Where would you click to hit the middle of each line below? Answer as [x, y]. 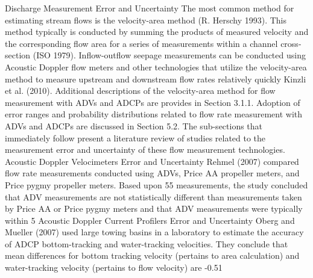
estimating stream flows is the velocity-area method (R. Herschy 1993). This [146, 20]
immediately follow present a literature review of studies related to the [135, 137]
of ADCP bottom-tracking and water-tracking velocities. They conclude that [147, 243]
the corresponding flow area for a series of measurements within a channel [141, 43]
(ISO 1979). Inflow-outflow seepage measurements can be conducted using [169, 55]
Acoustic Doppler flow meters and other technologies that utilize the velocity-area [156, 66]
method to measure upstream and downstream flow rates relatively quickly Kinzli [156, 79]
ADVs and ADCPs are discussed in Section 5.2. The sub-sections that [134, 125]
